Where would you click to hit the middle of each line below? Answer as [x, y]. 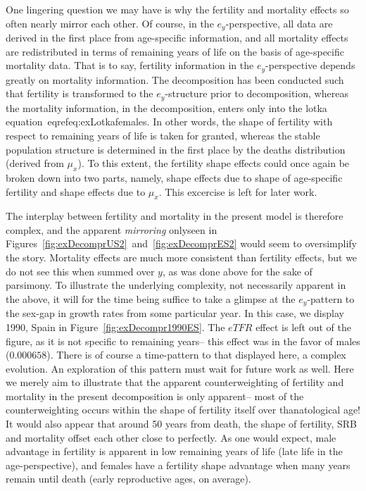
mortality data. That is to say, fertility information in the [130, 65]
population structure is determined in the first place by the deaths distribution [176, 149]
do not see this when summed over [80, 271]
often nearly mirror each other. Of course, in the [110, 23]
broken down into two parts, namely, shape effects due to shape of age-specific [174, 177]
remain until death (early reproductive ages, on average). [128, 479]
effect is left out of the [303, 327]
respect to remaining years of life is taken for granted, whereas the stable [163, 135]
